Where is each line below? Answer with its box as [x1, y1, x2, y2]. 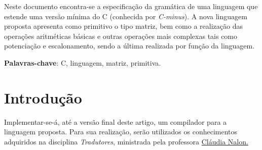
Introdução [4, 87, 82, 108]
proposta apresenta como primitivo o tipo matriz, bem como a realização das [4, 21, 243, 31]
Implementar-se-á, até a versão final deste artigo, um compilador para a [4, 116, 227, 127]
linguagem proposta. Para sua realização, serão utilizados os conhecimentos [4, 126, 238, 137]
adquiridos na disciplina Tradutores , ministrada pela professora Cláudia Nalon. [4, 136, 248, 146]
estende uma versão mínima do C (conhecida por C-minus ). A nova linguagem [4, 11, 247, 21]
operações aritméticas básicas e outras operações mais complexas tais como [4, 30, 238, 41]
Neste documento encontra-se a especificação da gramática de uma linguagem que [4, 1, 258, 11]
